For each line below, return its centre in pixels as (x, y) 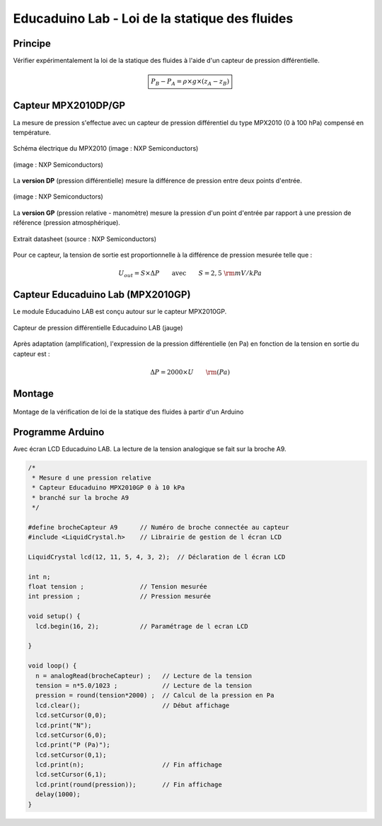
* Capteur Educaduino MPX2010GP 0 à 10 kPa (109, 488)
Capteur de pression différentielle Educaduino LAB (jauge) (98, 327)
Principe (32, 43)
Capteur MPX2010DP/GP (69, 106)
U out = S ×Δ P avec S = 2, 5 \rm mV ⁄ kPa (190, 274)
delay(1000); (58, 795)
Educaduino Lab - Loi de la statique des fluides (153, 18)
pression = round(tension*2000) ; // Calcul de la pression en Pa (155, 696)
